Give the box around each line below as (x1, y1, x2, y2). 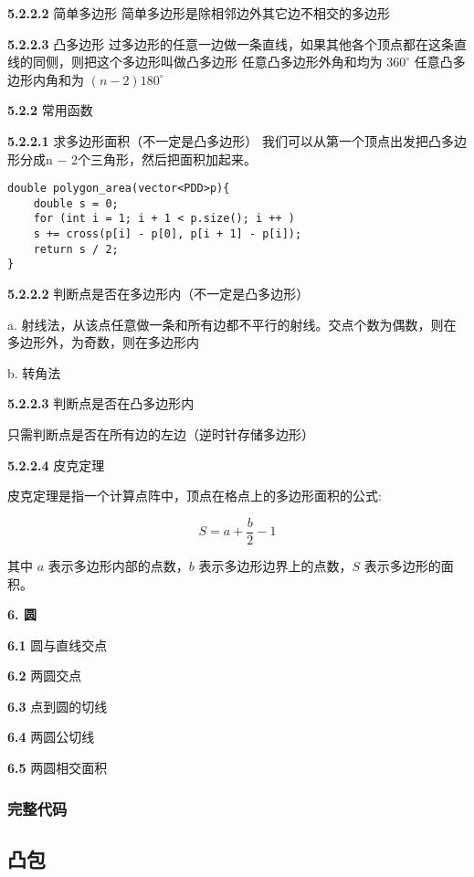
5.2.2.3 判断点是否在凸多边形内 (7, 394, 195, 413)
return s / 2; (33, 242, 119, 256)
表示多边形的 (363, 555, 441, 575)
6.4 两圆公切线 (7, 727, 95, 746)
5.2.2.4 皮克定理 (7, 455, 105, 474)
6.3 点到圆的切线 (7, 696, 108, 715)
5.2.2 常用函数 (7, 100, 93, 120)
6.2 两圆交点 (7, 666, 82, 685)
